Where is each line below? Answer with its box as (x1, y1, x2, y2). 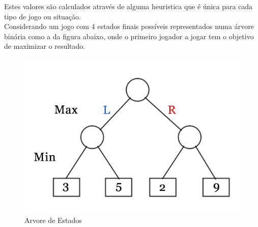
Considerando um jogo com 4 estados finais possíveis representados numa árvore (4, 21, 254, 32)
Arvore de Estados (24, 214, 82, 225)
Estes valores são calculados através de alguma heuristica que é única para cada (4, 1, 253, 11)
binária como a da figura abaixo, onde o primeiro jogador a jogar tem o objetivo (4, 31, 254, 41)
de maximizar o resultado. (4, 41, 85, 51)
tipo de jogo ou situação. (4, 11, 81, 21)
